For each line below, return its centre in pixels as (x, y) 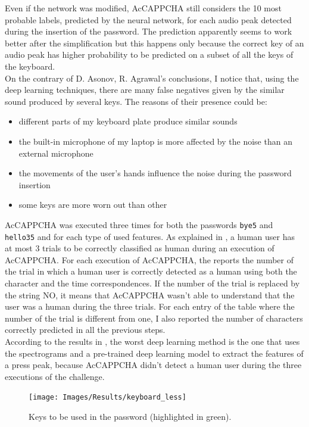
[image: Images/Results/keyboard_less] (107, 398)
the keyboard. (30, 66)
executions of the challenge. (55, 376)
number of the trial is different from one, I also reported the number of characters (154, 318)
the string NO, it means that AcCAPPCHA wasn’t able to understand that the (150, 294)
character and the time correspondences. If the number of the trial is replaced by (152, 283)
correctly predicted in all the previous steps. (85, 330)
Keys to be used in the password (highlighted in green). (130, 416)
